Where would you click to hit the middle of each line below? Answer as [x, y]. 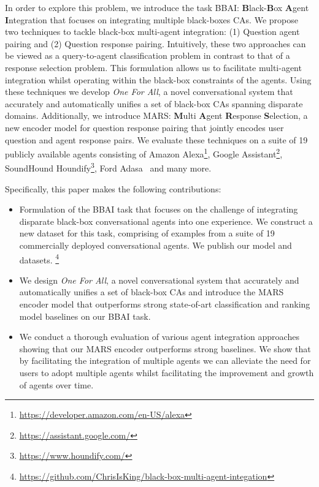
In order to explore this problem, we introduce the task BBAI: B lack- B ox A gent [157, 7]
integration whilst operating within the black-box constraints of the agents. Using [158, 79]
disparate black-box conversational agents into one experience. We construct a [166, 221]
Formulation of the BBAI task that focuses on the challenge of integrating [159, 209]
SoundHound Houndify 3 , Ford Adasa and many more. [108, 167]
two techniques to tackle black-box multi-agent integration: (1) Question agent [152, 32]
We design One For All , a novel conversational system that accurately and [159, 280]
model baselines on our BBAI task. [85, 316]
